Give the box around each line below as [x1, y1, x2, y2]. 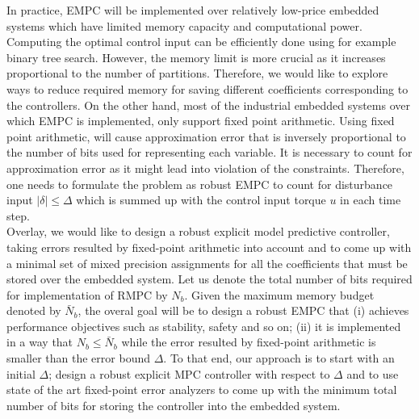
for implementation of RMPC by [6, 286, 168, 303]
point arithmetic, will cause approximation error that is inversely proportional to [6, 128, 406, 145]
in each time [340, 191, 401, 208]
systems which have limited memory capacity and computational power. [6, 17, 362, 34]
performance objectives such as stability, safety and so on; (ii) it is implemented [6, 317, 401, 334]
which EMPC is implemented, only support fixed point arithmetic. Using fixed [6, 112, 395, 129]
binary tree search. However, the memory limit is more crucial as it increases [6, 48, 386, 65]
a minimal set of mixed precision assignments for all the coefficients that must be [6, 254, 408, 271]
